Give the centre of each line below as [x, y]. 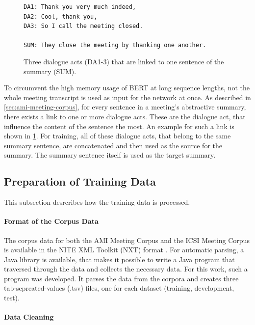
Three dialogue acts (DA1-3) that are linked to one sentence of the [124, 61]
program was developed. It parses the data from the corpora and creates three [121, 278]
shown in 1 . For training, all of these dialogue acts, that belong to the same [117, 136]
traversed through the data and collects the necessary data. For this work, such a [126, 269]
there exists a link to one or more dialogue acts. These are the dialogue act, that [125, 116]
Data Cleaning [29, 317]
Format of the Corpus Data [51, 221]
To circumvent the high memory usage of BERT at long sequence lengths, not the [127, 88]
